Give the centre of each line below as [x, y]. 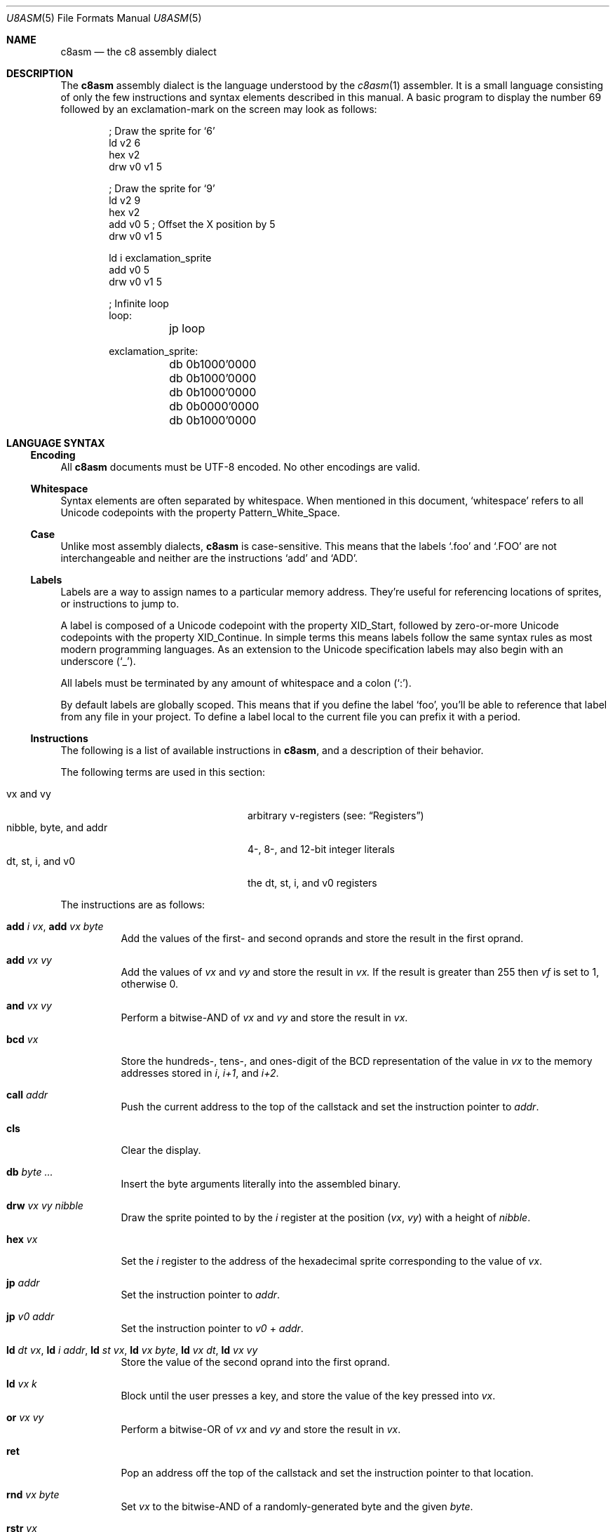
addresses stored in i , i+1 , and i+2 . [200, 1073]
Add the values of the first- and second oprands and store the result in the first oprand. [322, 938]
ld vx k [22, 1384]
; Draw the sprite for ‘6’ [162, 131]
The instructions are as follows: [133, 905]
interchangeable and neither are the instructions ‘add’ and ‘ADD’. [209, 558]
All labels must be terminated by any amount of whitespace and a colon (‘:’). [236, 683]
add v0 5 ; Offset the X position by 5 [192, 224]
